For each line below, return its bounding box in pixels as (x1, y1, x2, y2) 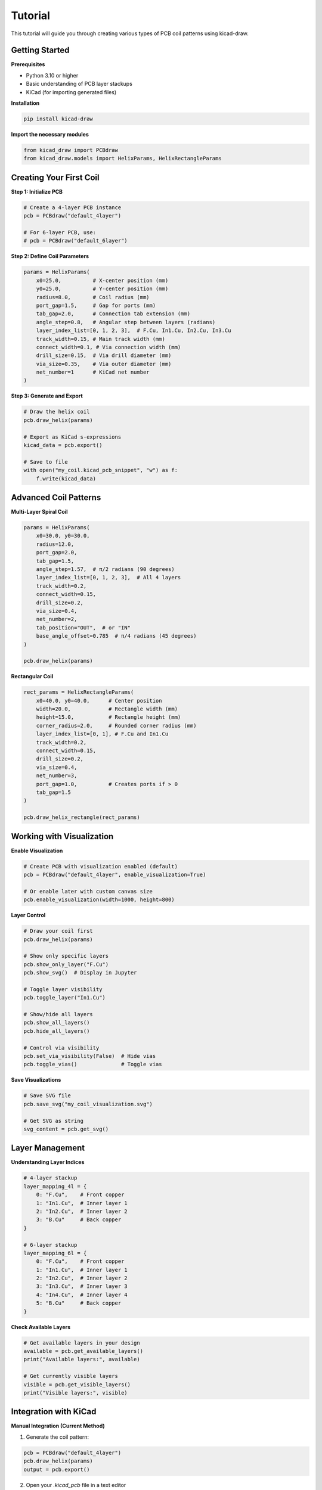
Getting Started (11, 45, 70, 55)
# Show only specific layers (23, 952, 109, 960)
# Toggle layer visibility (23, 986, 103, 992)
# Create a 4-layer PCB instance (23, 204, 122, 211)
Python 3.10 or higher (26, 72, 79, 79)
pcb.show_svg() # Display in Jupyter (23, 969, 137, 976)
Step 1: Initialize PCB (11, 188, 63, 195)
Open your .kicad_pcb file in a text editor (26, 1481, 126, 1488)
